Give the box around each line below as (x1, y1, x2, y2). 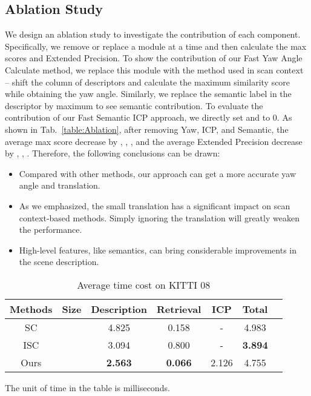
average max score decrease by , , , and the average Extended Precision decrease (5, 135, 303, 147)
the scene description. (19, 255, 99, 268)
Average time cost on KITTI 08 (77, 277, 211, 292)
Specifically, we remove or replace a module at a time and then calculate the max (5, 39, 307, 52)
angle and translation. (19, 179, 100, 192)
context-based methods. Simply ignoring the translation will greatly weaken (19, 211, 300, 224)
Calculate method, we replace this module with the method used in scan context (5, 63, 304, 76)
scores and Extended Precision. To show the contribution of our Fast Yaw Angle (5, 52, 303, 64)
